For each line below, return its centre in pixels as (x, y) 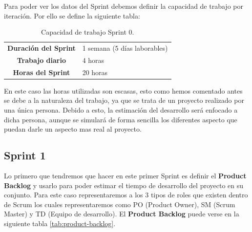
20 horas (95, 72)
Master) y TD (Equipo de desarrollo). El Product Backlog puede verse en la (122, 214)
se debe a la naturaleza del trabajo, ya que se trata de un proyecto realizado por (124, 100)
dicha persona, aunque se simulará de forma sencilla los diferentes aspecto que (121, 119)
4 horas (93, 60)
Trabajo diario (41, 60)
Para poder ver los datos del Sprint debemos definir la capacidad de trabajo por (124, 6)
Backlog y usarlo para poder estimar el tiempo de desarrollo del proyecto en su (124, 185)
